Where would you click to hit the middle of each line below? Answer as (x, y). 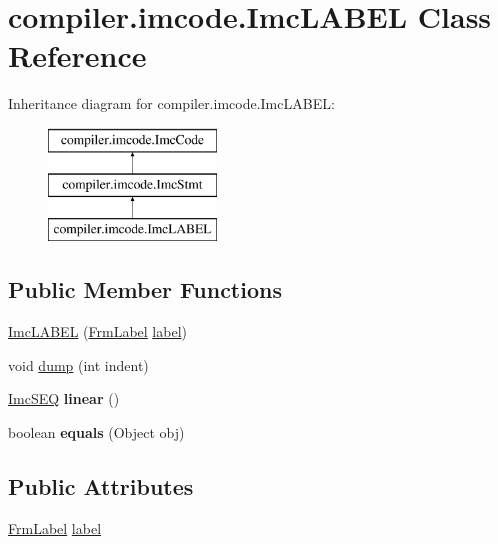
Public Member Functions (145, 289)
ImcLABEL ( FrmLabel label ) (97, 331)
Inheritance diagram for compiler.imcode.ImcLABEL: (171, 103)
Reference (77, 55)
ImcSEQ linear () (64, 398)
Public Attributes (101, 485)
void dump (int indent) (78, 364)
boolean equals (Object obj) (96, 431)
